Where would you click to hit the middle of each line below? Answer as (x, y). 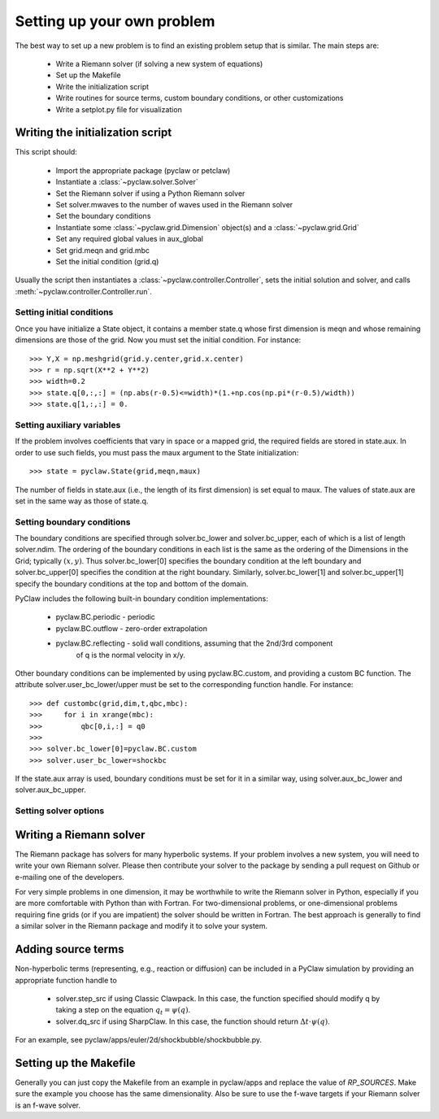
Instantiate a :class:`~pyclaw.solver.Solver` (127, 182)
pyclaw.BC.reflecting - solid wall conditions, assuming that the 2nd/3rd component (194, 643)
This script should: (46, 152)
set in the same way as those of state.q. (82, 501)
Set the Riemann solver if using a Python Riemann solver (150, 193)
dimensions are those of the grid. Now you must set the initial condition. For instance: (158, 340)
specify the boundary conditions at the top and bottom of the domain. (132, 583)
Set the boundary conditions (103, 216)
